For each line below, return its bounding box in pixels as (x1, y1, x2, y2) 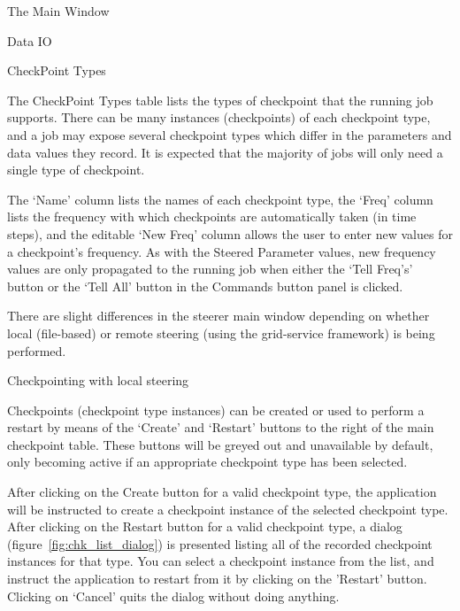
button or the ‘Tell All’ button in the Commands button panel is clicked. (7, 276, 403, 295)
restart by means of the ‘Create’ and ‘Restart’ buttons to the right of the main (7, 418, 434, 437)
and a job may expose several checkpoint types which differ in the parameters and (7, 125, 452, 143)
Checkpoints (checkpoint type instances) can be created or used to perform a (7, 400, 425, 419)
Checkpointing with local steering (7, 371, 189, 390)
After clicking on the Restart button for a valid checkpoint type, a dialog (7, 517, 402, 536)
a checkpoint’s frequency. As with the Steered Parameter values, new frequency (7, 242, 436, 260)
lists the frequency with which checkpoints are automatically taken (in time (7, 207, 417, 226)
